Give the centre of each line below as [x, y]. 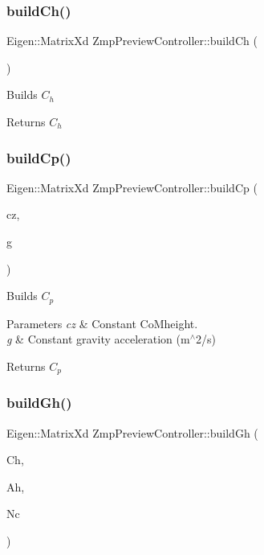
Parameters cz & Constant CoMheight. [102, 323]
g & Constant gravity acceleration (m [98, 339]
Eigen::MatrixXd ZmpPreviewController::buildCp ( [132, 187]
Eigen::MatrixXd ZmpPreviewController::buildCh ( [132, 41]
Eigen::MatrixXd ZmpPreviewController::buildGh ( [132, 432]
